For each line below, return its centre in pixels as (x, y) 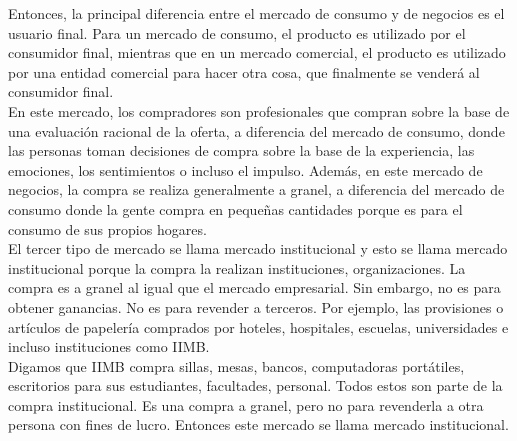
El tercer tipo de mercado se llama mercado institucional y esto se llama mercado (258, 248)
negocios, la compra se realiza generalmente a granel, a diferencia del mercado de (256, 189)
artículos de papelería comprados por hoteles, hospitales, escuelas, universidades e (258, 326)
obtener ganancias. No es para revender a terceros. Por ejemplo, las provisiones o (256, 306)
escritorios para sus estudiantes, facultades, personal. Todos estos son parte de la (255, 385)
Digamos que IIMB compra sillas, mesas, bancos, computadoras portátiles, (236, 365)
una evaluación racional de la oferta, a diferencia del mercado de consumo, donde (256, 130)
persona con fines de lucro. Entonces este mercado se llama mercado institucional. (258, 424)
